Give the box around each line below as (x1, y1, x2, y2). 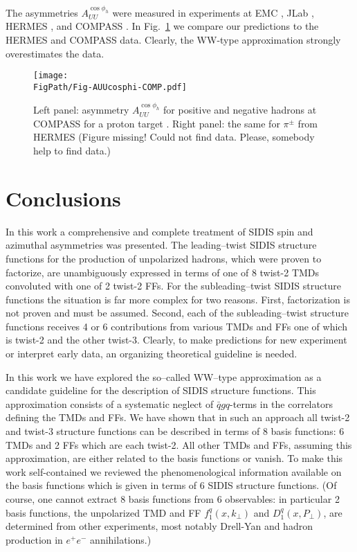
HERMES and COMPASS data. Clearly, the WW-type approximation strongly (6, 32, 341, 46)
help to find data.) (33, 143, 111, 157)
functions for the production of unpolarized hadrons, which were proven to (6, 251, 322, 265)
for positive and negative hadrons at (163, 103, 317, 117)
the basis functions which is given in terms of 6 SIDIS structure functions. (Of (6, 478, 337, 492)
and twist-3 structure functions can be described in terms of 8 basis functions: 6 (6, 424, 345, 438)
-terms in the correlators (230, 396, 333, 411)
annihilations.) (90, 532, 152, 546)
